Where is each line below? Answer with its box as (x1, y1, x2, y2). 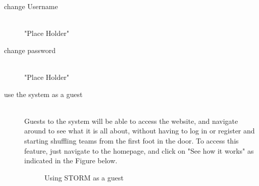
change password (4, 44, 56, 55)
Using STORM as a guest (44, 172, 124, 182)
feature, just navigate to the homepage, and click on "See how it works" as (24, 145, 254, 156)
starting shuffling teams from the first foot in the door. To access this (24, 135, 239, 146)
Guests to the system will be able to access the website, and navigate (24, 115, 238, 126)
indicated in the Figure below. (24, 155, 118, 166)
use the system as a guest (4, 88, 83, 99)
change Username (4, 1, 58, 11)
